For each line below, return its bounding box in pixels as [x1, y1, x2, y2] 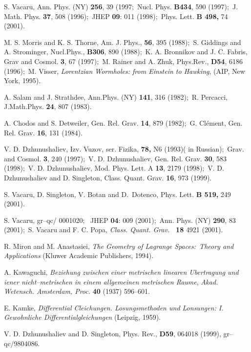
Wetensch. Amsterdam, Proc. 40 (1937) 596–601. [4, 286, 150, 296]
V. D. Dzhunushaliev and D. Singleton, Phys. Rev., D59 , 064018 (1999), [4, 329, 221, 339]
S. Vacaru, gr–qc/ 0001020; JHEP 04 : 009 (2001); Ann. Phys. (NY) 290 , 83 [4, 215, 236, 225]
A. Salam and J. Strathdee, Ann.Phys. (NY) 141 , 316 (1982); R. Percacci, [4, 91, 228, 102]
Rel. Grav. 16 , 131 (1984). [4, 127, 83, 137]
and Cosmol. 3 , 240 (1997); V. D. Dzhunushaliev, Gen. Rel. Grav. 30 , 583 [4, 153, 227, 163]
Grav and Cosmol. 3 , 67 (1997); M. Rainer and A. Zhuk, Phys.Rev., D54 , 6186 [4, 56, 243, 66]
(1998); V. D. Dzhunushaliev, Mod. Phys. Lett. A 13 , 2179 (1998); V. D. [4, 163, 224, 173]
